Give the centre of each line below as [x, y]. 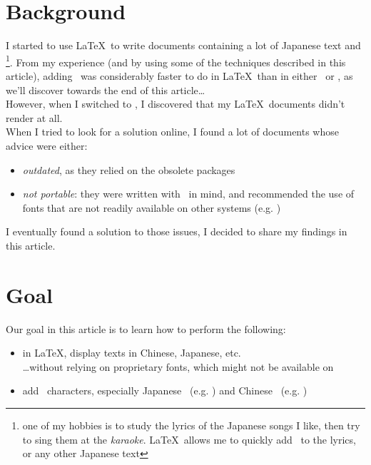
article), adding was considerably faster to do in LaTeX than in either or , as [179, 75]
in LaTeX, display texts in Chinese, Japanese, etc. [132, 353]
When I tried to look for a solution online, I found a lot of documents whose [172, 132]
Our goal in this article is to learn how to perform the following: [146, 328]
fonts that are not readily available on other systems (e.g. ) [152, 207]
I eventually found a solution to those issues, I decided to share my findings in [177, 231]
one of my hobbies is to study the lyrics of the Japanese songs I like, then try [191, 425]
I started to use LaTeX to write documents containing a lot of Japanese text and [183, 45]
